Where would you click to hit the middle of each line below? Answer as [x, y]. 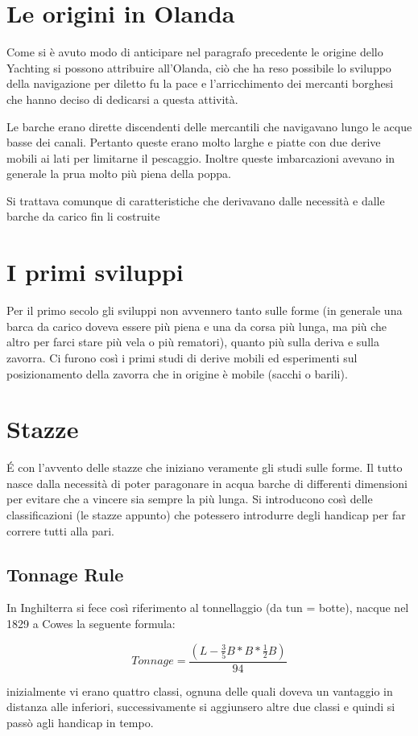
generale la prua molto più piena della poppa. [119, 174]
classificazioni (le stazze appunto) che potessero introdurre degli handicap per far [206, 515]
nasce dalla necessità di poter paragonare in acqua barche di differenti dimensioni [207, 483]
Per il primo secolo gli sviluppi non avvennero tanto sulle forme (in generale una [205, 310]
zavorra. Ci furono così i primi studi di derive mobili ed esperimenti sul [182, 357]
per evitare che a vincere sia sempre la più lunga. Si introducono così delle [190, 499]
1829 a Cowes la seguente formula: [91, 624]
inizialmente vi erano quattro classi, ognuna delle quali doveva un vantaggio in [200, 691]
